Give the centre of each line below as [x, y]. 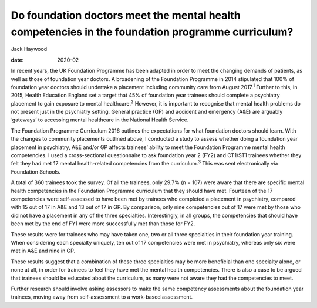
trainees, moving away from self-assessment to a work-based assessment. [102, 297]
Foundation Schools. [36, 172]
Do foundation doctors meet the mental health [126, 15]
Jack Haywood [29, 49]
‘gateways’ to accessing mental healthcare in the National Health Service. [100, 120]
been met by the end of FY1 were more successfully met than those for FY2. [103, 224]
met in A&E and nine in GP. [43, 251]
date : [17, 60]
